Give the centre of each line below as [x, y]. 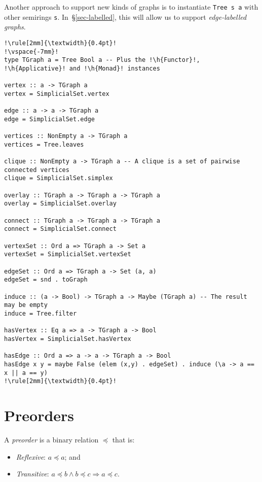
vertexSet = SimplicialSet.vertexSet [68, 254]
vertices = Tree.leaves [44, 144]
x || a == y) [26, 373]
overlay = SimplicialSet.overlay [60, 204]
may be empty [26, 305]
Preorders [39, 415]
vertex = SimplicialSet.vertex [57, 94]
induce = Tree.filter [41, 313]
